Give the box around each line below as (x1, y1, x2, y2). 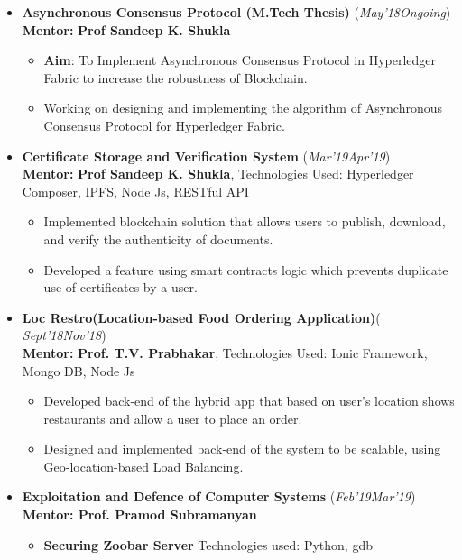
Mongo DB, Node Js (22, 361, 135, 380)
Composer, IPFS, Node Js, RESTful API (22, 181, 249, 200)
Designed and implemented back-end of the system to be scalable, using (43, 439, 441, 458)
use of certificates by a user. (43, 278, 198, 297)
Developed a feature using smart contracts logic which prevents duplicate (43, 260, 448, 279)
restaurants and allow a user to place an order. (43, 409, 302, 427)
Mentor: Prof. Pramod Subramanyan (22, 505, 257, 524)
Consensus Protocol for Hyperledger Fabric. (43, 115, 285, 134)
